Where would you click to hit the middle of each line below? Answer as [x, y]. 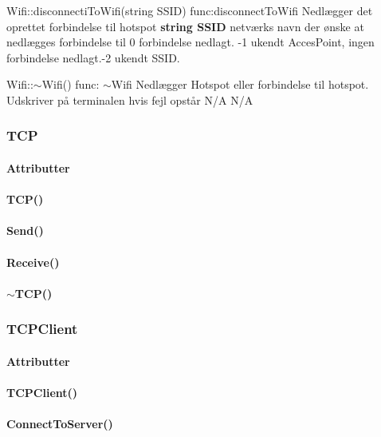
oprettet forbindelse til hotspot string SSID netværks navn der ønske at [185, 26]
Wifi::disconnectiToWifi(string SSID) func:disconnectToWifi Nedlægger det [190, 10]
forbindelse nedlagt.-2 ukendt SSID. [93, 57]
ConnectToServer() [60, 424]
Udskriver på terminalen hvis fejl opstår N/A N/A [130, 99]
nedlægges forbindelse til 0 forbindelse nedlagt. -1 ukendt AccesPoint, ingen [190, 42]
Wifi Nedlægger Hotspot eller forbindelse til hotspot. [240, 84]
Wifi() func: [71, 84]
